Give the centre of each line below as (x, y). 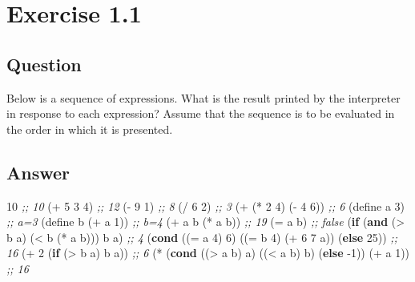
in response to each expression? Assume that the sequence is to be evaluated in (201, 113)
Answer (38, 172)
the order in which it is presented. (90, 129)
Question (44, 64)
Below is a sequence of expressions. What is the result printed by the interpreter (203, 97)
